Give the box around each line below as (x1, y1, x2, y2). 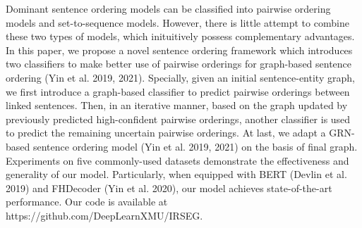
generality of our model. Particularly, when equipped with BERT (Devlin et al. (6, 167, 347, 182)
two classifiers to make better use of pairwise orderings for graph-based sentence (6, 56, 352, 71)
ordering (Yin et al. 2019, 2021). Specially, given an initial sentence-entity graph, (6, 70, 355, 84)
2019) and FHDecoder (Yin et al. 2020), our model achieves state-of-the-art (6, 180, 332, 195)
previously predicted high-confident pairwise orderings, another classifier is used (6, 111, 351, 126)
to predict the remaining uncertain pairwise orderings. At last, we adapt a (6, 125, 326, 140)
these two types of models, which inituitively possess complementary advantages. (6, 29, 355, 44)
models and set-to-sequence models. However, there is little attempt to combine (6, 15, 349, 30)
